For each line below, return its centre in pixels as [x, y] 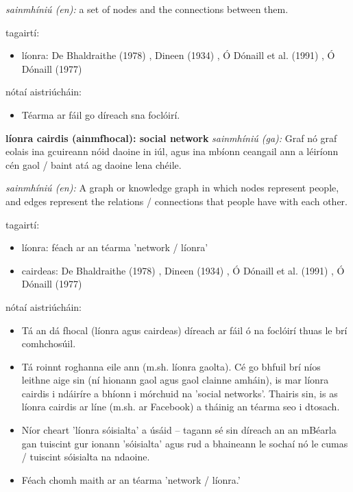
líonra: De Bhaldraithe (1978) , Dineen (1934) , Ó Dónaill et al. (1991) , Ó [178, 55]
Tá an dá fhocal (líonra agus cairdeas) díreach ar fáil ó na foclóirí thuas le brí [184, 330]
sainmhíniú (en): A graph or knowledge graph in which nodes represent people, [172, 188]
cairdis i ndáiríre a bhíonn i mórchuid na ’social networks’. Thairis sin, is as [180, 393]
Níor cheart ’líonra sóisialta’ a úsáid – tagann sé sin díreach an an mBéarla [179, 430]
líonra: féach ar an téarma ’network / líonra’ [115, 247]
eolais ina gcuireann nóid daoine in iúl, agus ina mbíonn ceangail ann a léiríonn [172, 151]
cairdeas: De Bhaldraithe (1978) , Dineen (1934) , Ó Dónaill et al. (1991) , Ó [183, 270]
